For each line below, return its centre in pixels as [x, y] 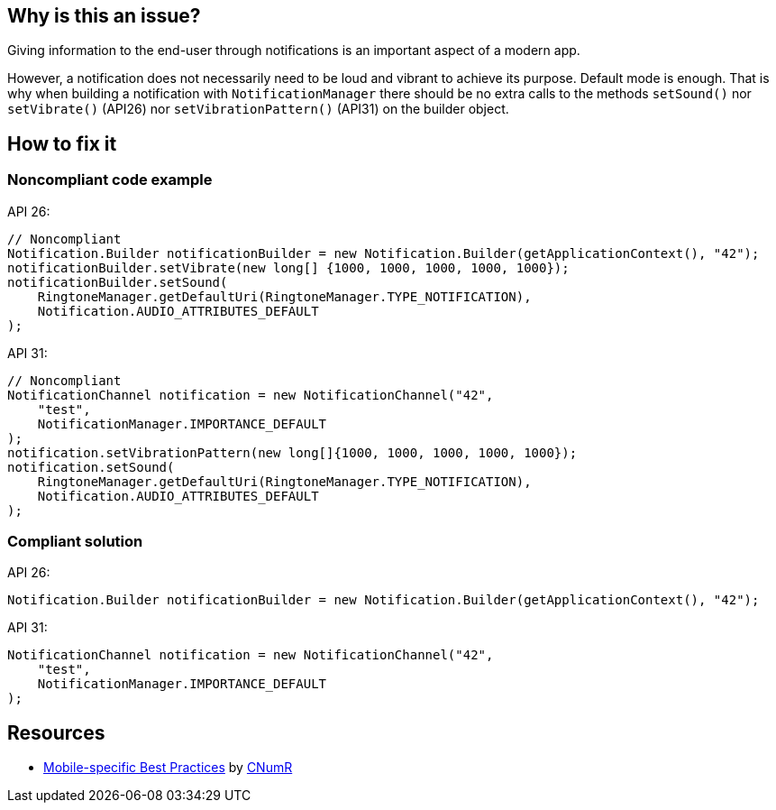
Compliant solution [75, 542]
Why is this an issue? [104, 16]
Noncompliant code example [110, 180]
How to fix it [62, 143]
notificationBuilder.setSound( [118, 282]
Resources [56, 732]
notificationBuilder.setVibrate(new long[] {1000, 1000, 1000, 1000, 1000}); [288, 267]
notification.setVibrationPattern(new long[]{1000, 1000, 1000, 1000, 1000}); [292, 452]
